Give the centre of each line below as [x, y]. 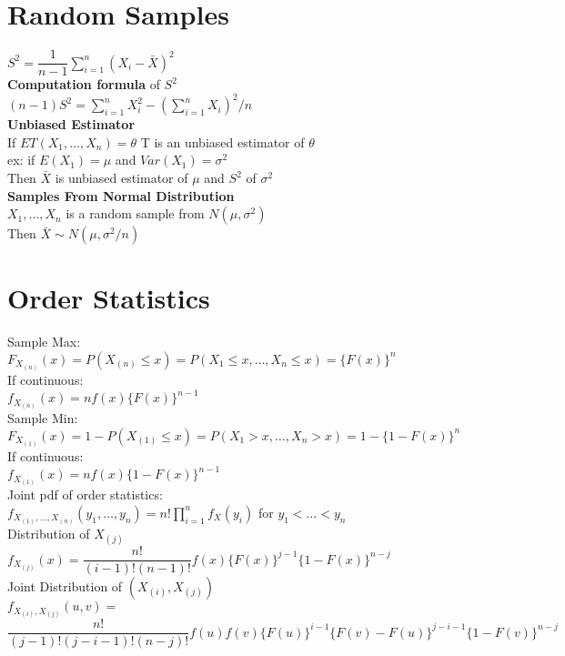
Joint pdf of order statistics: [85, 495]
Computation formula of [84, 84]
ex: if [21, 160]
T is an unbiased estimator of [222, 141]
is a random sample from [135, 213]
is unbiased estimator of [121, 178]
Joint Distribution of [65, 586]
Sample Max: [44, 342]
